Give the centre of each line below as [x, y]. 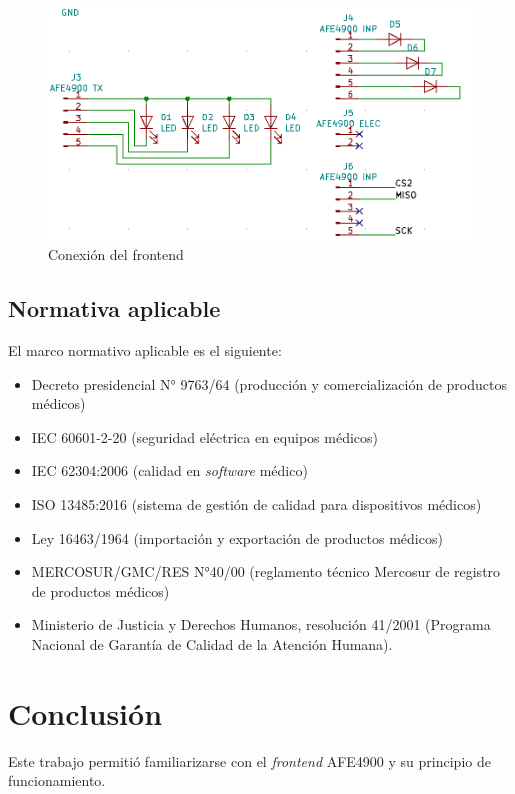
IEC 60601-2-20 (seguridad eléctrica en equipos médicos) [204, 436]
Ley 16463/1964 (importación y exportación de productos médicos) [237, 537]
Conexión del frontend [116, 254]
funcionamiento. [57, 780]
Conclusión [85, 712]
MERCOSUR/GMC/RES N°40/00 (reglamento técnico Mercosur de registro [266, 571]
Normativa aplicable [114, 308]
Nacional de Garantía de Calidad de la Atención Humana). [212, 643]
